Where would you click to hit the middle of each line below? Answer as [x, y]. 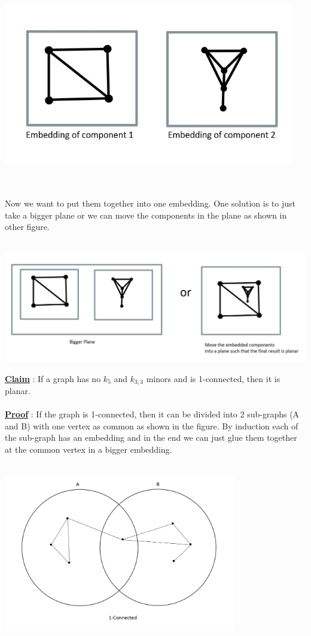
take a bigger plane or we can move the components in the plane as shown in [146, 215]
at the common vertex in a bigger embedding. [89, 449]
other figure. [27, 227]
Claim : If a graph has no [53, 378]
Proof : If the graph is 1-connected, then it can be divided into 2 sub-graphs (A [152, 414]
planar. [18, 391]
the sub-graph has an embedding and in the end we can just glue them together [151, 437]
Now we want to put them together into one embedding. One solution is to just [150, 203]
